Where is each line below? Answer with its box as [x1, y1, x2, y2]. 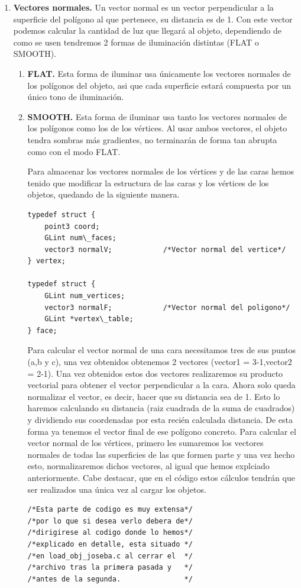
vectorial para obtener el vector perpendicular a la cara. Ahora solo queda [27, 379, 296, 391]
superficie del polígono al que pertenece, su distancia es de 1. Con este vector [13, 12, 293, 25]
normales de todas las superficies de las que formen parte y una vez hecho [27, 448, 295, 460]
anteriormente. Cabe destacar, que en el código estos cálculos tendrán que [27, 471, 295, 483]
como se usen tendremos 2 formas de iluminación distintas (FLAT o [13, 35, 259, 48]
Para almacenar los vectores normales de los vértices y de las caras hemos [27, 165, 294, 177]
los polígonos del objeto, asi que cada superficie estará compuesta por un [27, 79, 292, 91]
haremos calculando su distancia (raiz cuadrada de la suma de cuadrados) [27, 402, 295, 414]
